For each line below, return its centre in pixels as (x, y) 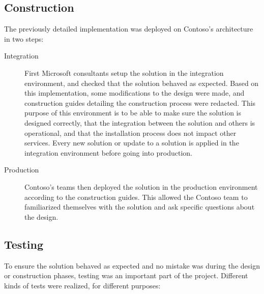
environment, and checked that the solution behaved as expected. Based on (142, 83)
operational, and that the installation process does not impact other (130, 133)
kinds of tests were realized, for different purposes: (82, 285)
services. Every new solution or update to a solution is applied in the (132, 143)
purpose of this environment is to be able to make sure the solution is (133, 113)
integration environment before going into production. (108, 152)
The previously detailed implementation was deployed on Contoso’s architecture (129, 29)
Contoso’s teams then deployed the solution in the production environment (141, 186)
